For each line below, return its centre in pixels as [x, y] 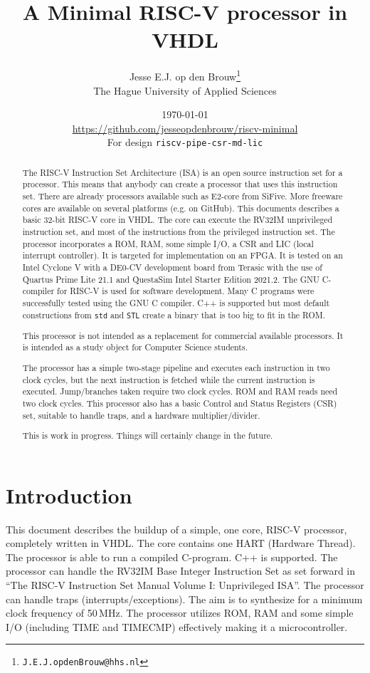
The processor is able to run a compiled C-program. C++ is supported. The [172, 557]
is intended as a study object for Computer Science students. [135, 347]
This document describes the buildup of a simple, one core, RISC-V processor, [176, 529]
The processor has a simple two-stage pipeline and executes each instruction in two [176, 367]
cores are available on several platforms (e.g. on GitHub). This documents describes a [181, 208]
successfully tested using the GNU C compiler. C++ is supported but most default [176, 303]
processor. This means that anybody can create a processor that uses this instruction [180, 184]
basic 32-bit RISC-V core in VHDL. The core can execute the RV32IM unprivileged [178, 220]
